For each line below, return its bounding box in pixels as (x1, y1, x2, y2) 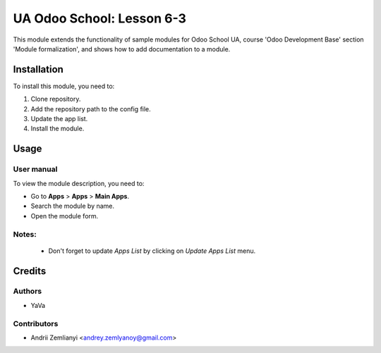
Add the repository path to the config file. (30, 104, 151, 113)
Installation (13, 63, 64, 75)
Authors (13, 286, 42, 296)
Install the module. (30, 124, 85, 133)
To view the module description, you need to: (13, 179, 145, 187)
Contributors (13, 318, 59, 328)
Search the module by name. (30, 202, 115, 211)
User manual (13, 164, 58, 174)
